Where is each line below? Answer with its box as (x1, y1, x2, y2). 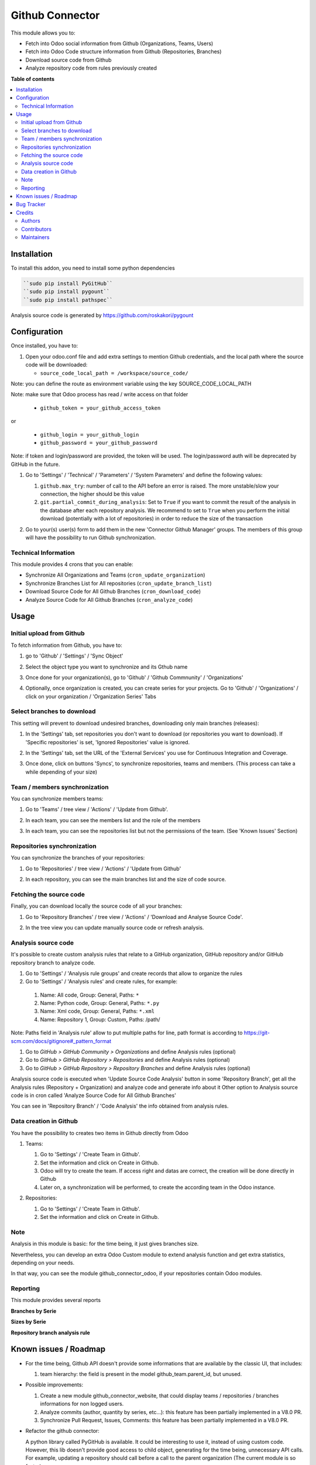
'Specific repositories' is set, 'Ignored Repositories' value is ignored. (25, 738, 190, 745)
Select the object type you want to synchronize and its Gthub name (25, 663, 188, 670)
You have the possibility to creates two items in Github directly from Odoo (11, 1129, 188, 1136)
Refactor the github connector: (25, 1427, 99, 1435)
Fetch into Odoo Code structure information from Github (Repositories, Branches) (25, 48, 222, 55)
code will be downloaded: (25, 361, 88, 369)
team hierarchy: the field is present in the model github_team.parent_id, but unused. (40, 1370, 242, 1377)
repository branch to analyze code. (11, 959, 96, 966)
